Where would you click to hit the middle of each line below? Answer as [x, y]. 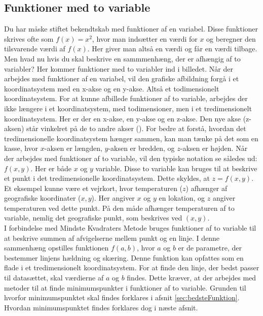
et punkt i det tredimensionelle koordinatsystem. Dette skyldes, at [107, 178]
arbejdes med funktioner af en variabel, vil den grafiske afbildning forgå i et [122, 78]
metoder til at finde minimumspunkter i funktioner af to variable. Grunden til [125, 287]
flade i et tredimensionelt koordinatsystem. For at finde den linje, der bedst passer [132, 267]
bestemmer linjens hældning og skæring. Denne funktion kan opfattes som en [124, 257]
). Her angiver [113, 198]
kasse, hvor [21, 148]
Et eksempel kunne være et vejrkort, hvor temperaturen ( [93, 188]
